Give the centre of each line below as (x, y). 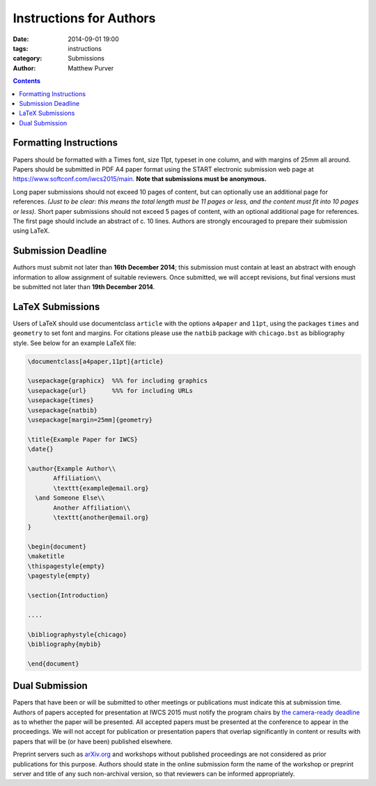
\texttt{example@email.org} (101, 488)
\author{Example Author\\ (72, 468)
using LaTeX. (31, 231)
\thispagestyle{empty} (66, 566)
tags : (21, 48)
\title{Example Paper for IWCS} (83, 439)
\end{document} (53, 663)
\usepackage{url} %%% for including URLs (110, 391)
